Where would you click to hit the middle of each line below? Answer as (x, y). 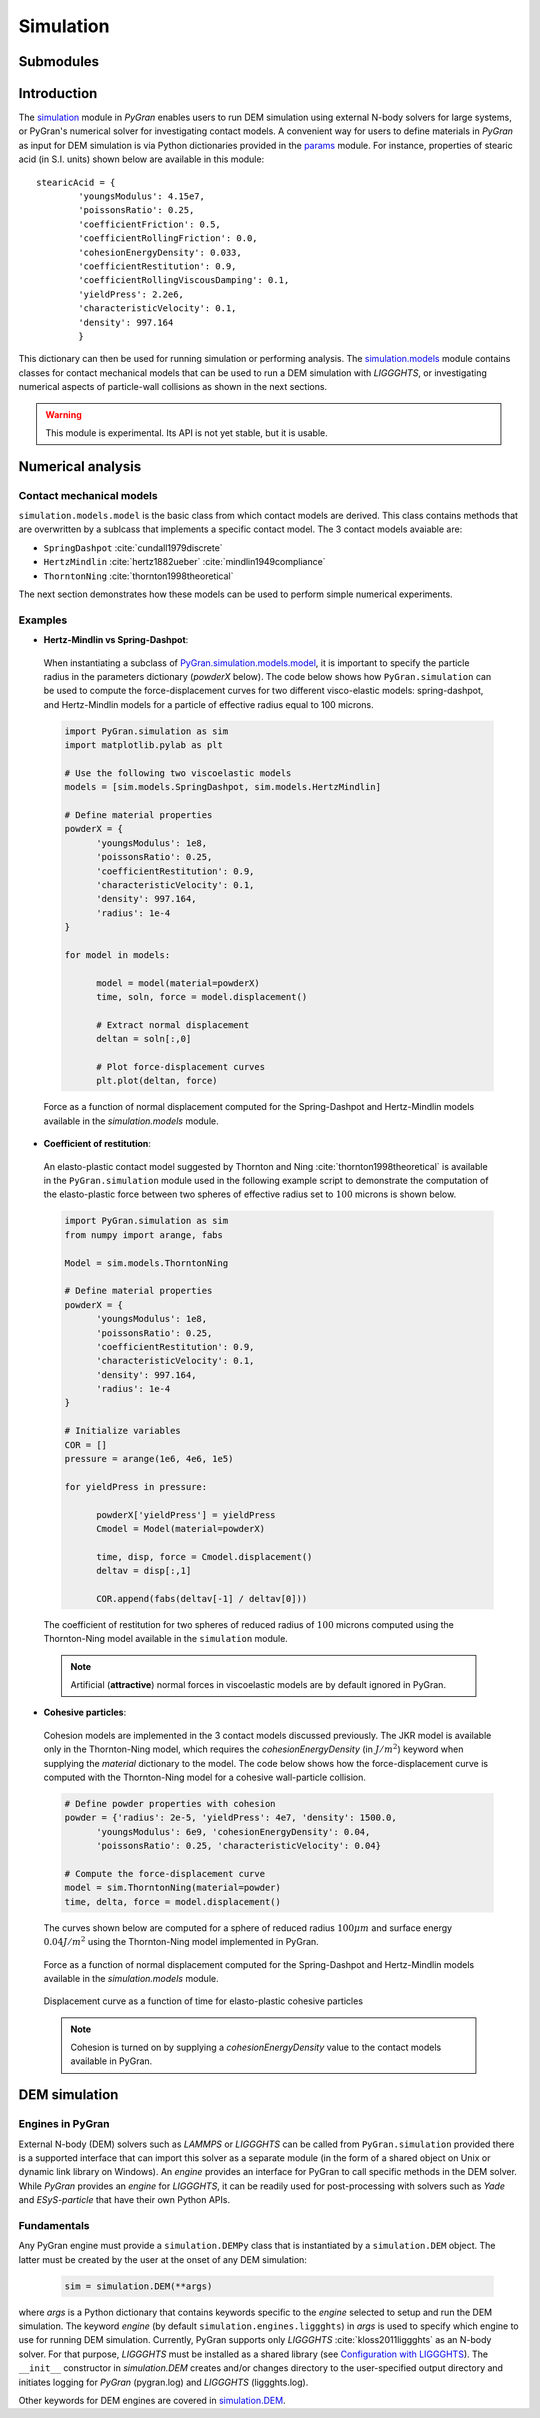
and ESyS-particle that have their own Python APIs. (124, 2200)
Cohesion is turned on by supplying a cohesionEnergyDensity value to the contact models (256, 2047)
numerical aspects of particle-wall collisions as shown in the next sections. (173, 387)
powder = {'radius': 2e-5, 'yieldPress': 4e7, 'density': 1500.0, (230, 1818)
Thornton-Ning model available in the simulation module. (166, 1639)
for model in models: (117, 954)
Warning (63, 414)
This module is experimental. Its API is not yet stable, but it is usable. (187, 432)
